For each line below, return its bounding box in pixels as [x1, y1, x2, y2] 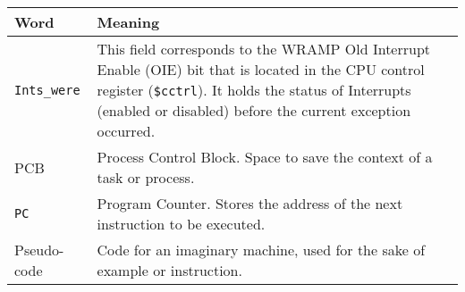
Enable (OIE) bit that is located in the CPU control [97, 59, 425, 79]
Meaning [97, 12, 160, 32]
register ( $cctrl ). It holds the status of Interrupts [97, 79, 411, 100]
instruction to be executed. [97, 213, 266, 234]
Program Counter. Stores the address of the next [97, 193, 403, 213]
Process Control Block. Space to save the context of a [97, 146, 433, 167]
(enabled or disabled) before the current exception [97, 100, 411, 121]
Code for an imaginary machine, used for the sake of [97, 239, 426, 260]
